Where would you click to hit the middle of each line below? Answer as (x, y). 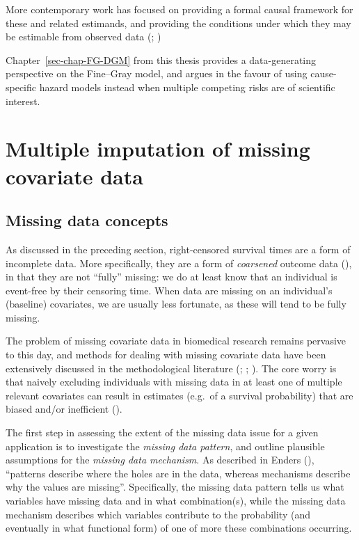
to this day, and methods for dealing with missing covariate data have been (166, 355)
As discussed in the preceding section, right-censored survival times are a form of (178, 249)
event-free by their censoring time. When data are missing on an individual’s (169, 290)
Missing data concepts (87, 220)
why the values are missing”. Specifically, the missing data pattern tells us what (175, 487)
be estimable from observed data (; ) (83, 37)
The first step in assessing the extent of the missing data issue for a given (162, 432)
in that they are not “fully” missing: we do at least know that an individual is (171, 277)
